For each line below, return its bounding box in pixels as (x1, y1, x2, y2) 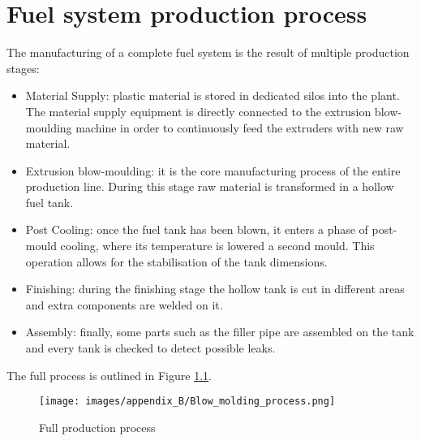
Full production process (39, 418, 156, 435)
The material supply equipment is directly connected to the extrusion (25, 102, 372, 119)
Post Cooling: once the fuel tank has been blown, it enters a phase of (25, 221, 368, 238)
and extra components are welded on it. (25, 296, 223, 313)
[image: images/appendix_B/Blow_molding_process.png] (39, 396, 336, 408)
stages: (6, 59, 40, 76)
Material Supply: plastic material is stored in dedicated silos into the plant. (25, 87, 400, 104)
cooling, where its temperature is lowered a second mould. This (60, 237, 375, 254)
